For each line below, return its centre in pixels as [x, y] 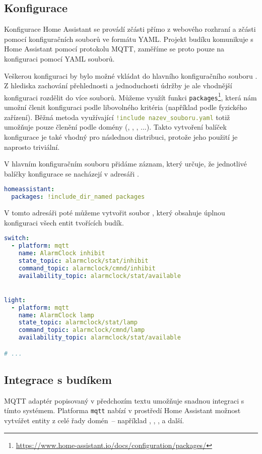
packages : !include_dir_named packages [78, 197]
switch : [17, 238]
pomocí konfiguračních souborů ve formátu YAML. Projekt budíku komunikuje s [129, 39]
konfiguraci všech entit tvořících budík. [64, 222]
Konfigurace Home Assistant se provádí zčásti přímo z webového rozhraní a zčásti [130, 29]
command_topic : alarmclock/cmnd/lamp [82, 330]
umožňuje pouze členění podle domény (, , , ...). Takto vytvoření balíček [115, 127]
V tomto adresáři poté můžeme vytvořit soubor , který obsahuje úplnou [115, 213]
